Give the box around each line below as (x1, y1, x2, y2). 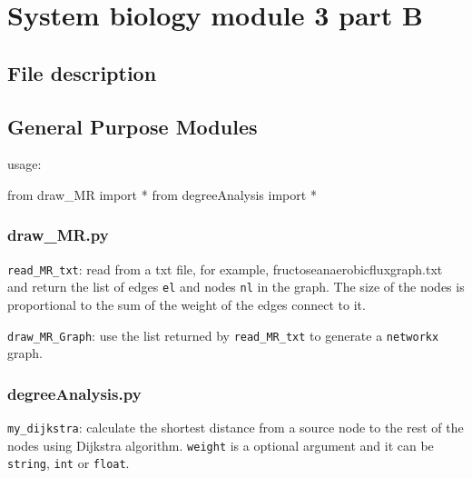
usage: (7, 154, 42, 174)
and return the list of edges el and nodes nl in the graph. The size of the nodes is (7, 277, 465, 296)
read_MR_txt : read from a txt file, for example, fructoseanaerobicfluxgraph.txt (7, 259, 443, 278)
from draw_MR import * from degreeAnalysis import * (7, 184, 317, 204)
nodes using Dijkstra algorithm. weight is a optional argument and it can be (7, 435, 434, 454)
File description (7, 58, 157, 86)
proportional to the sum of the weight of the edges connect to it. (7, 295, 366, 314)
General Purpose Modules (7, 112, 258, 140)
